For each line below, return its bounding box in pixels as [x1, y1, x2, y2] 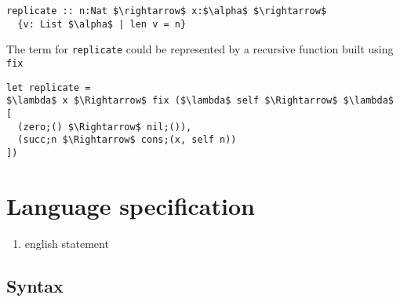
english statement [24, 235, 109, 251]
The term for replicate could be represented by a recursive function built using [6, 41, 394, 57]
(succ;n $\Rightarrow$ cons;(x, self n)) [17, 134, 237, 146]
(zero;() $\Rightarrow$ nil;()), [17, 121, 192, 133]
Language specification [6, 189, 255, 221]
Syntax [6, 273, 64, 297]
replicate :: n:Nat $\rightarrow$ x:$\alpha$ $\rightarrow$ [6, 5, 327, 16]
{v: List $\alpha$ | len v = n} [17, 18, 187, 30]
